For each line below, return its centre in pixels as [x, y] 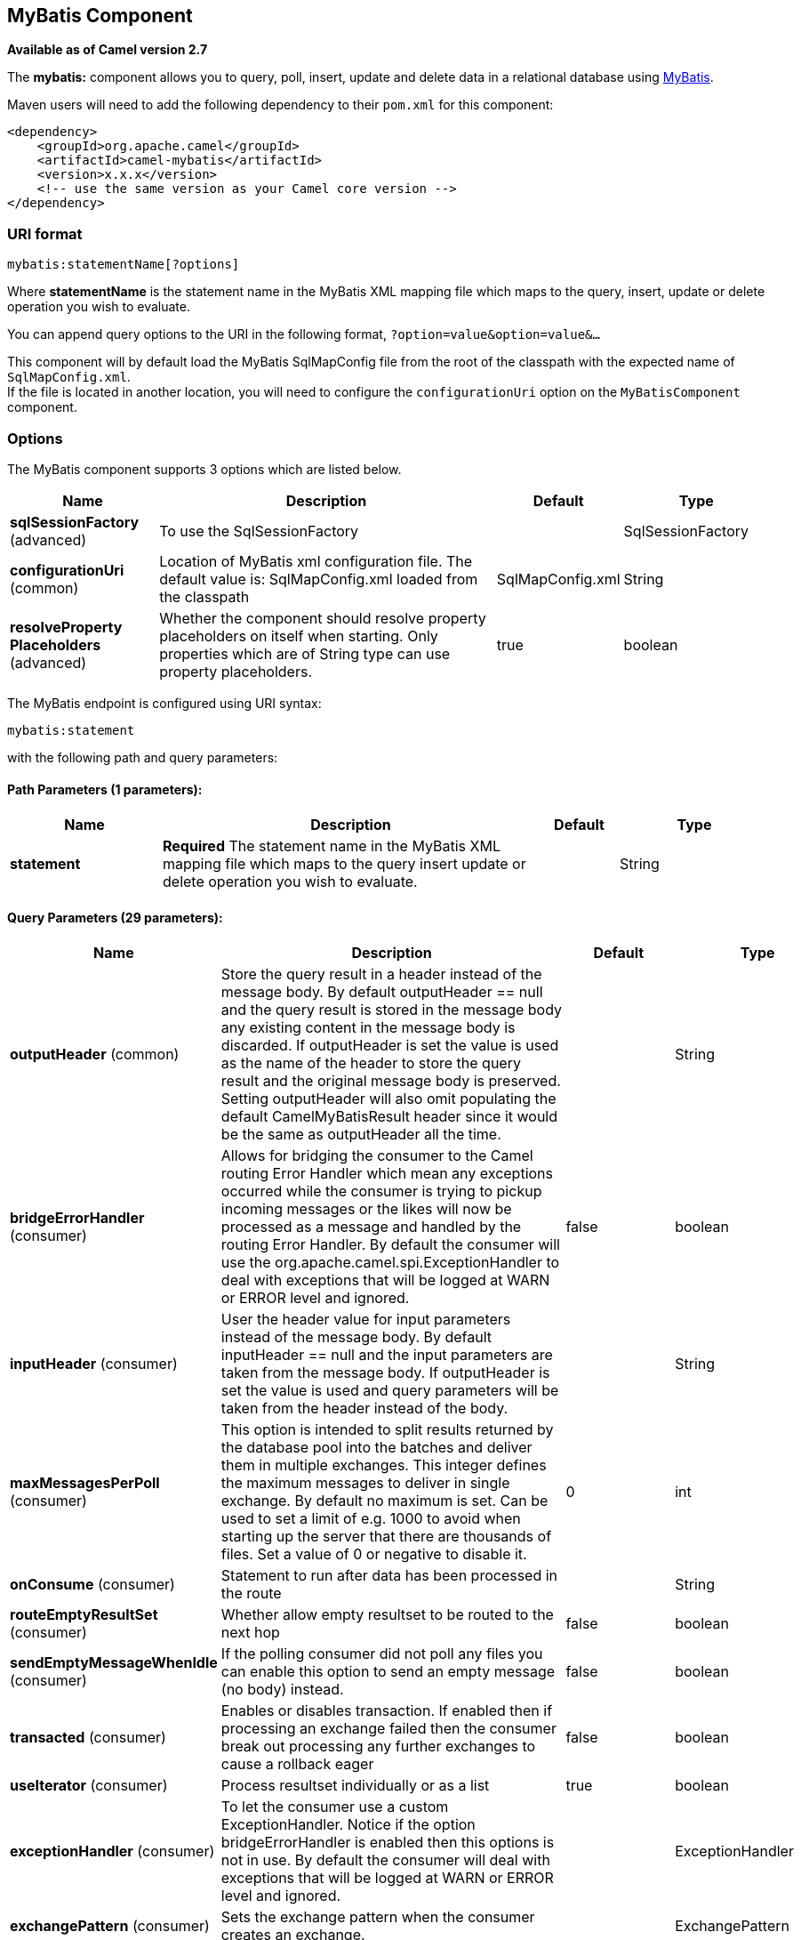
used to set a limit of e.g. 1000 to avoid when [371, 1519]
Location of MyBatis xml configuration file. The [316, 561]
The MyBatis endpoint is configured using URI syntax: [164, 703]
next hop [250, 1633]
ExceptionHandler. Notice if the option [348, 1825]
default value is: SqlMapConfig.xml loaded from [319, 579]
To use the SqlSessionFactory [259, 531]
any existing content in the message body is [368, 1028]
